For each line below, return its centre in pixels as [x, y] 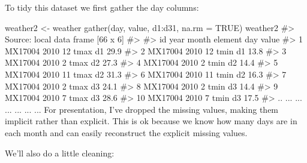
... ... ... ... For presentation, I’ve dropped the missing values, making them [142, 109]
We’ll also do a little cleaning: [60, 153]
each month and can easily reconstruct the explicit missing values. [126, 132]
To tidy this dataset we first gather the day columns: [102, 7]
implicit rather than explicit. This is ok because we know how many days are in [151, 121]
